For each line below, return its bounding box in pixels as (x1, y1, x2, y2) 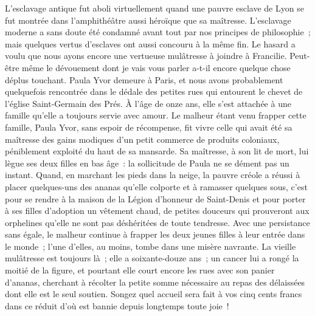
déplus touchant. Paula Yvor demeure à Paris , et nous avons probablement (5, 73, 283, 86)
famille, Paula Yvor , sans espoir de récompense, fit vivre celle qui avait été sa (5, 120, 292, 133)
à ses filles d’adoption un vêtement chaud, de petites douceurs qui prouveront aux (5, 204, 310, 217)
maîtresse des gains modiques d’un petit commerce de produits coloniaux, (5, 132, 280, 145)
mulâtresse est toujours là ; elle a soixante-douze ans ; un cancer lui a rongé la (5, 252, 299, 264)
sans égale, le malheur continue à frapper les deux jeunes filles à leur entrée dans (5, 228, 305, 241)
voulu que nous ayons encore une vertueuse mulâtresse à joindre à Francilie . (5, 49, 287, 62)
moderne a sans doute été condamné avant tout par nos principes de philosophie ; (5, 26, 311, 38)
